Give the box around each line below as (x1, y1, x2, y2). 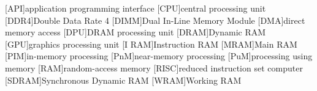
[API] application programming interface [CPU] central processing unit (5, 2, 266, 14)
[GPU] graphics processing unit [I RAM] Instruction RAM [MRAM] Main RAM (5, 37, 297, 50)
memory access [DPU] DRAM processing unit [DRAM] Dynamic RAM (5, 26, 266, 38)
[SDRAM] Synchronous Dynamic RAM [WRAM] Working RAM (5, 73, 242, 86)
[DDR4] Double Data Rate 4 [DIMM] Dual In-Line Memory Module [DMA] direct (5, 13, 305, 26)
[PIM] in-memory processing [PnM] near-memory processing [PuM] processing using (5, 49, 313, 62)
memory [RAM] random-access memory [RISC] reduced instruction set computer (5, 61, 303, 74)
